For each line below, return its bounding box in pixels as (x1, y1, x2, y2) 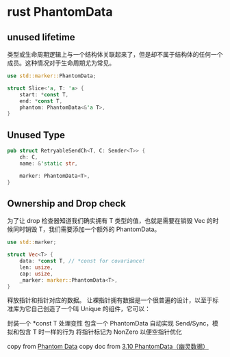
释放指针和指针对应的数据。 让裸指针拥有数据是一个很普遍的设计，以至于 (7, 296, 213, 304)
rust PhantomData (7, 4, 113, 20)
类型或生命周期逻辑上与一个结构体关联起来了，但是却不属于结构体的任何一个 (7, 51, 223, 58)
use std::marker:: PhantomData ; (7, 72, 97, 79)
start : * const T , (19, 91, 69, 98)
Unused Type (7, 129, 66, 141)
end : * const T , (19, 97, 63, 105)
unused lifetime (7, 31, 75, 43)
